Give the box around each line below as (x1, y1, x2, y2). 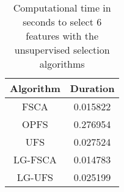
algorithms (39, 57, 85, 71)
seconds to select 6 (23, 15, 102, 29)
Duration (70, 81, 115, 95)
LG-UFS (16, 170, 54, 184)
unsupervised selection (14, 43, 110, 57)
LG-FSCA (13, 152, 57, 166)
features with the (26, 29, 99, 43)
